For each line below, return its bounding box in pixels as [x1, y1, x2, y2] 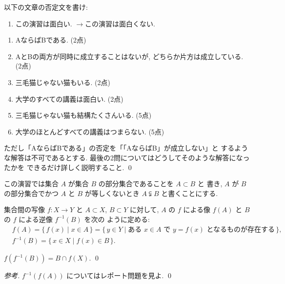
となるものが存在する [206, 226, 275, 233]
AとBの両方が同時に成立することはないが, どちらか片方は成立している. [15, 51, 244, 61]
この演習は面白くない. [85, 18, 155, 28]
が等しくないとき [84, 188, 140, 198]
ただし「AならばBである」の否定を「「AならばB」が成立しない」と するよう [4, 143, 248, 153]
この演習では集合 [4, 178, 59, 189]
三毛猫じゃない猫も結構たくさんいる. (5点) [15, 110, 152, 120]
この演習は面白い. [15, 18, 72, 28]
